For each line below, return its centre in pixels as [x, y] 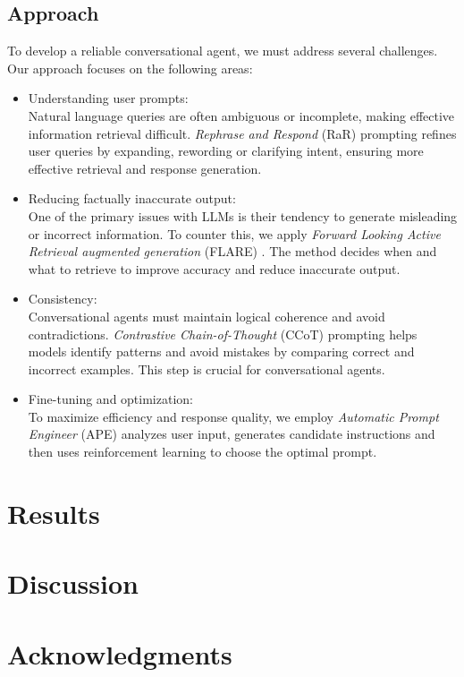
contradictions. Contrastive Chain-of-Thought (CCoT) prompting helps [223, 334]
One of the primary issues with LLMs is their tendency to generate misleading [243, 215]
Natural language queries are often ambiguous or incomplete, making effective [241, 115]
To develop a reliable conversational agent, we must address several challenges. [223, 51]
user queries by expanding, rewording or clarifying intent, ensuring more [226, 151]
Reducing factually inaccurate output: [132, 198]
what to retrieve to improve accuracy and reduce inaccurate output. [214, 268]
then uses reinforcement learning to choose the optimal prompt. [202, 452]
